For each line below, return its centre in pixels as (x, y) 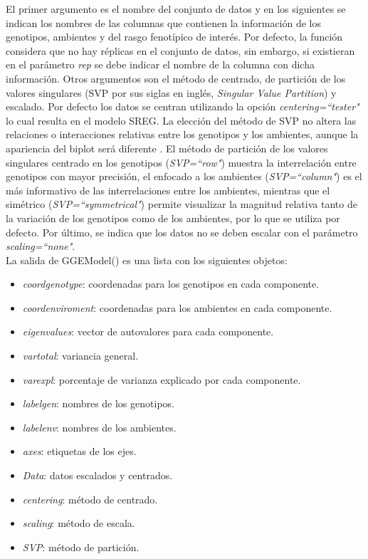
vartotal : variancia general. (80, 356)
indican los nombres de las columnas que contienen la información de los (164, 22)
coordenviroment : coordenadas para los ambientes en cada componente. (177, 307)
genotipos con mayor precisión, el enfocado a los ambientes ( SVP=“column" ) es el (184, 176)
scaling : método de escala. (79, 523)
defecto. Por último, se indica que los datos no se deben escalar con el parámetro (182, 232)
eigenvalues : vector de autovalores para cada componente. (148, 331)
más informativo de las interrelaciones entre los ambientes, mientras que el (168, 190)
